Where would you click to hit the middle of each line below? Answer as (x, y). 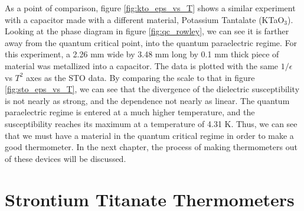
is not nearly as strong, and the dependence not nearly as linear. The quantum (147, 100)
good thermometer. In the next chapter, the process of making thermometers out (151, 147)
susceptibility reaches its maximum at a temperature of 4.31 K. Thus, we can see (151, 123)
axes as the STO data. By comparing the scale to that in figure (140, 77)
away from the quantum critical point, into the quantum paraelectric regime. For (151, 42)
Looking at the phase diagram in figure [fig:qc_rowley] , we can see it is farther (147, 31)
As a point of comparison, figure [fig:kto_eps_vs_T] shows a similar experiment (150, 8)
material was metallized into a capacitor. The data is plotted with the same (142, 65)
